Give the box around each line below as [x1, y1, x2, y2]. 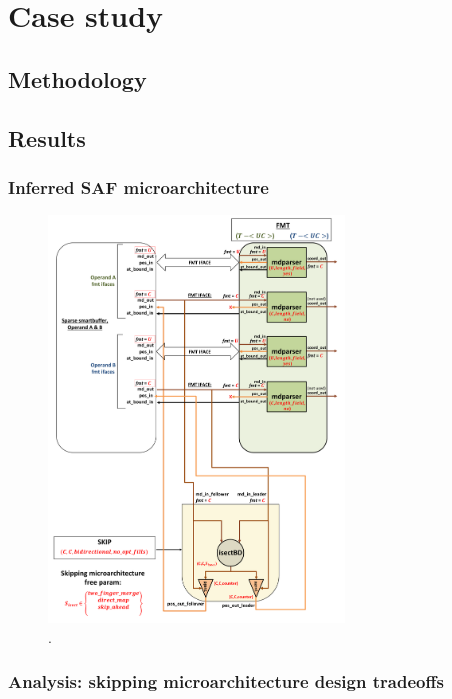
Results [8, 122, 86, 153]
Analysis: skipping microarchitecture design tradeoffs [8, 669, 444, 694]
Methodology [8, 63, 147, 94]
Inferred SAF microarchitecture [8, 174, 269, 199]
